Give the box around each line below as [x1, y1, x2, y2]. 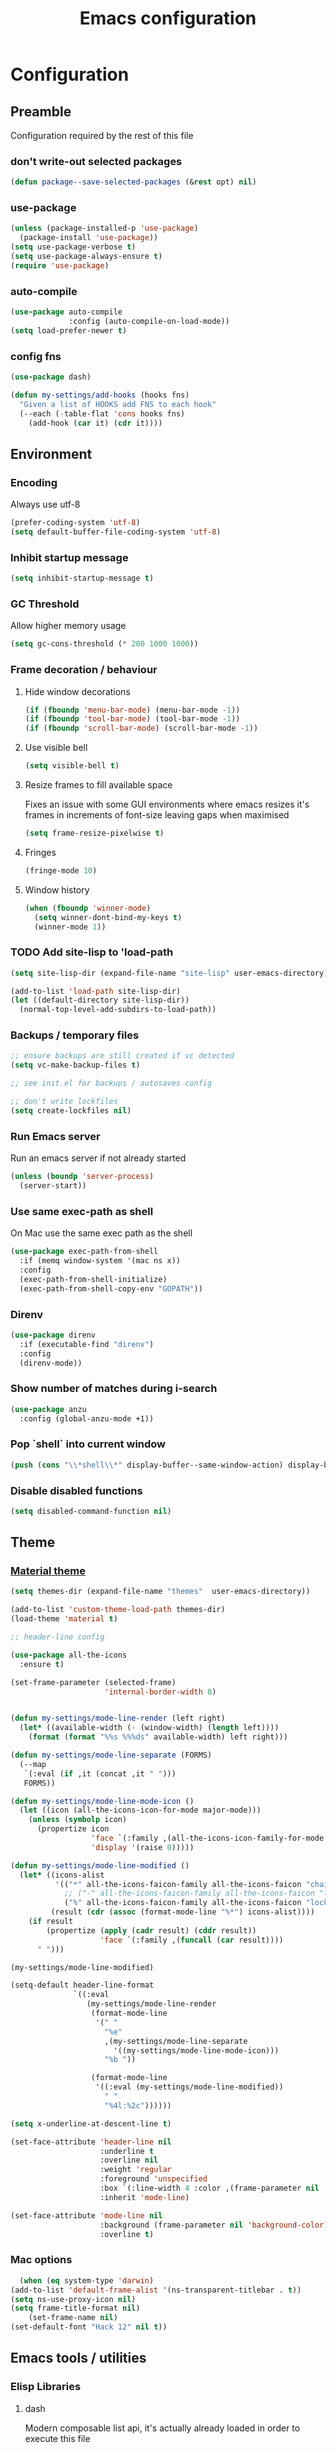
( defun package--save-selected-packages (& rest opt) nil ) [10, 177, 257, 187]
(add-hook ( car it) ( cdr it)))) [28, 418, 163, 428]
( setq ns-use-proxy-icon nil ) [10, 2294, 137, 2304]
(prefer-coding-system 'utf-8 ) [10, 518, 141, 528]
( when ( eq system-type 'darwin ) [19, 2275, 155, 2286]
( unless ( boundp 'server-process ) [10, 1172, 155, 1182]
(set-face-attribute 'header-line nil [10, 2137, 172, 2147]
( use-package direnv [10, 1330, 97, 1340]
